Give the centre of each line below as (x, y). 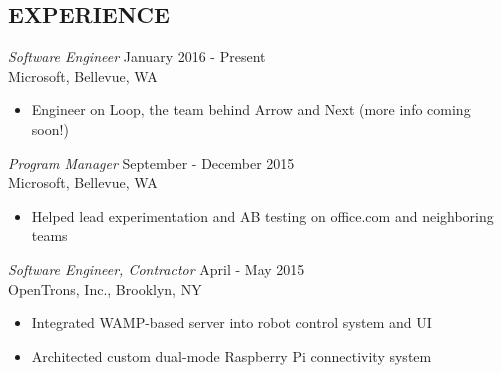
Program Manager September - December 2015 (151, 162)
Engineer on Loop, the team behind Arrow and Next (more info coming (251, 109)
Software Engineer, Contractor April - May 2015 (156, 268)
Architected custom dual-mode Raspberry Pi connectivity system (231, 355)
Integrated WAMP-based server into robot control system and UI (231, 322)
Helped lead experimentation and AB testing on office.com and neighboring (262, 215)
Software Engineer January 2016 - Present (137, 56)
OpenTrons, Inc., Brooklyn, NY (105, 288)
